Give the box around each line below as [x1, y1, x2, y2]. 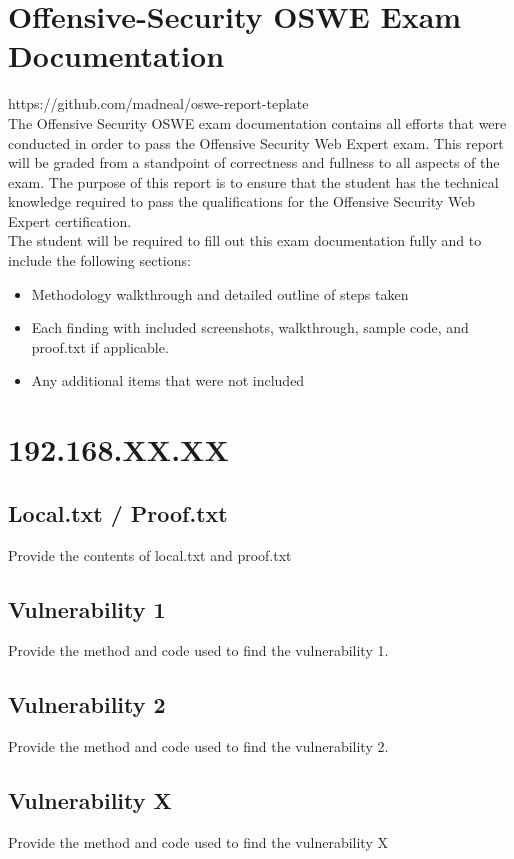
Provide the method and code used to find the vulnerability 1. [8, 640, 389, 661]
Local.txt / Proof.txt [8, 497, 228, 528]
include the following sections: [8, 250, 191, 271]
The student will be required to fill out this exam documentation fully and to [8, 230, 482, 251]
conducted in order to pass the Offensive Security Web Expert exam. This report [8, 132, 504, 153]
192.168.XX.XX [8, 429, 229, 470]
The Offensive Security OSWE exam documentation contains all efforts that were [8, 112, 507, 133]
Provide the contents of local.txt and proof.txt [8, 544, 292, 565]
